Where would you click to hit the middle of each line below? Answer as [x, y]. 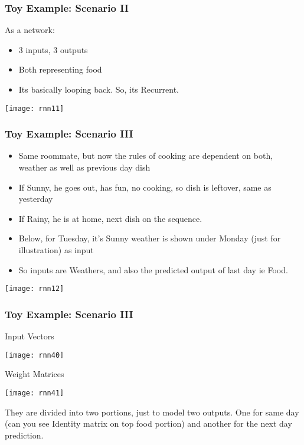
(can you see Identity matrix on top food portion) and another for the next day [148, 423]
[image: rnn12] [35, 289]
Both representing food [60, 69]
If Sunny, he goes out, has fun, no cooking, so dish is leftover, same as [145, 187]
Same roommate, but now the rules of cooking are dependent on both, [146, 156]
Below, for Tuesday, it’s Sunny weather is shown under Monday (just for [150, 238]
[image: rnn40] [35, 355]
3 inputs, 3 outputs [53, 49]
